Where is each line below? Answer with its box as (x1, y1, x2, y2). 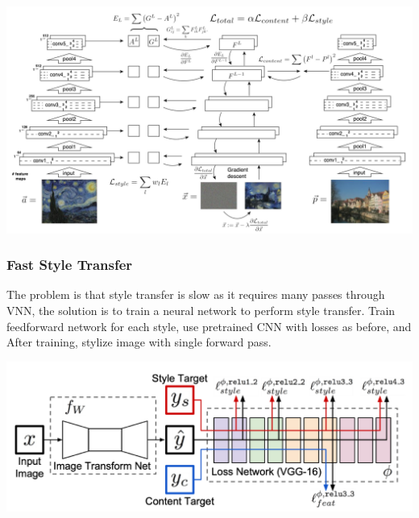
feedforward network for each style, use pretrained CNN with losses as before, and (6, 317, 412, 334)
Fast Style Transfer (6, 255, 133, 275)
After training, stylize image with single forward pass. (6, 334, 272, 350)
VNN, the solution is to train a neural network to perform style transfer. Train (6, 301, 396, 318)
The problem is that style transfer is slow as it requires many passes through (6, 286, 385, 303)
